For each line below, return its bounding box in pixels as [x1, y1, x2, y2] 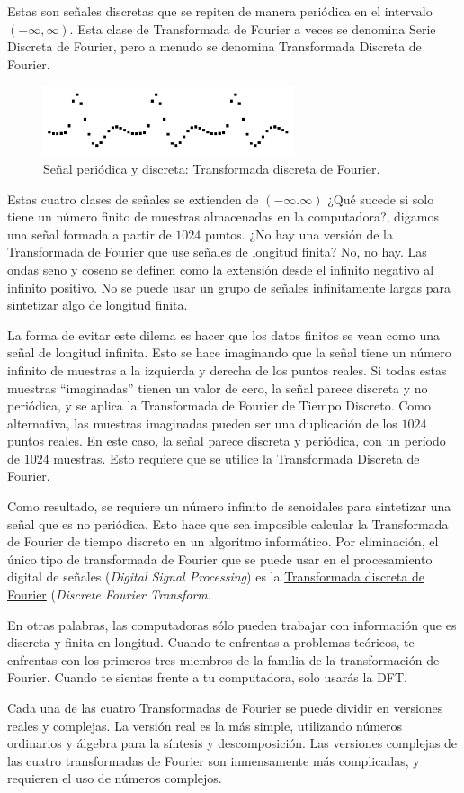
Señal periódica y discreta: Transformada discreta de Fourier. [43, 158, 380, 177]
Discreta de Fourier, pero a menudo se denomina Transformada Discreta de [7, 37, 422, 56]
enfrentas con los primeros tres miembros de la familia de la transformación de [7, 650, 440, 669]
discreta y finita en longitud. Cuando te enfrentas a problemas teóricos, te [7, 633, 415, 652]
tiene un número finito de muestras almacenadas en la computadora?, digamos [7, 207, 439, 226]
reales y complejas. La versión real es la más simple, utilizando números [7, 716, 403, 734]
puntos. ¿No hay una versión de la [204, 224, 393, 243]
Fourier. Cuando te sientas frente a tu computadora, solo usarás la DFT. [7, 668, 407, 687]
